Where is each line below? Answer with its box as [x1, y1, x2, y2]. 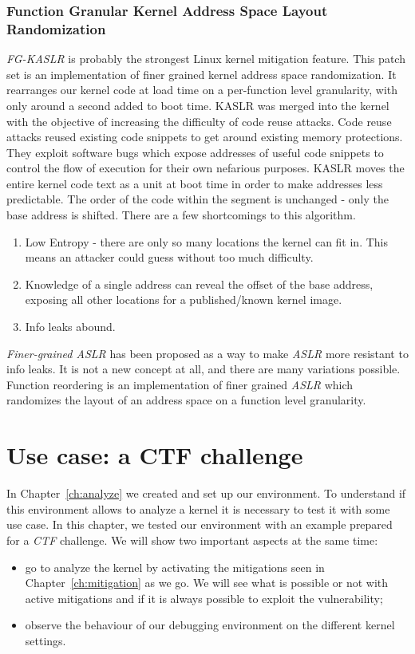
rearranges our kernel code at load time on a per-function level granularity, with [6, 81, 398, 98]
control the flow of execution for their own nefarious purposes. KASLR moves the [6, 160, 405, 176]
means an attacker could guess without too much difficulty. [25, 249, 314, 266]
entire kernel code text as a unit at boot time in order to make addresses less [6, 175, 383, 191]
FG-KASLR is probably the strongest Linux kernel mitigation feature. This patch [6, 50, 405, 67]
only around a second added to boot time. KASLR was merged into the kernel [6, 97, 389, 113]
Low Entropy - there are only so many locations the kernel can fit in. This [25, 233, 388, 250]
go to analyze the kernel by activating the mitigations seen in [25, 558, 325, 575]
